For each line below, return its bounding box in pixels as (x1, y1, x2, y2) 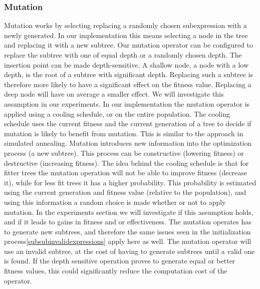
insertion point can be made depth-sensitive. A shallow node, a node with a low (4, 59, 249, 70)
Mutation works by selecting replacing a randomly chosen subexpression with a (4, 20, 247, 31)
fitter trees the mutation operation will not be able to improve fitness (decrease (4, 167, 247, 178)
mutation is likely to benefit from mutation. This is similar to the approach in (4, 128, 243, 138)
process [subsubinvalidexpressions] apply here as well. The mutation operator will (4, 236, 251, 246)
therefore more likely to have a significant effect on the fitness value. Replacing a (4, 79, 251, 89)
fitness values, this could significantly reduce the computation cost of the (4, 265, 227, 276)
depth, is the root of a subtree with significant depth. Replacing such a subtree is (4, 69, 253, 80)
